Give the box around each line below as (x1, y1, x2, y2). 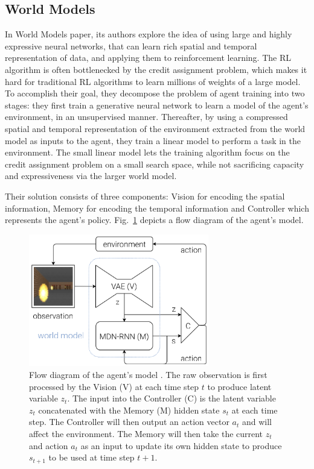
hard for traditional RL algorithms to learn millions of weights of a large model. (5, 75, 301, 87)
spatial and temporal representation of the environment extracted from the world (5, 122, 306, 134)
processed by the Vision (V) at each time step (29, 380, 199, 392)
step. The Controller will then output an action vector (29, 415, 229, 428)
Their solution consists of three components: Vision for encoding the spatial (5, 189, 285, 202)
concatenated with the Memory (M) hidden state (38, 403, 220, 416)
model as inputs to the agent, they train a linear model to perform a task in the (5, 134, 301, 146)
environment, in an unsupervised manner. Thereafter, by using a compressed (5, 110, 288, 123)
